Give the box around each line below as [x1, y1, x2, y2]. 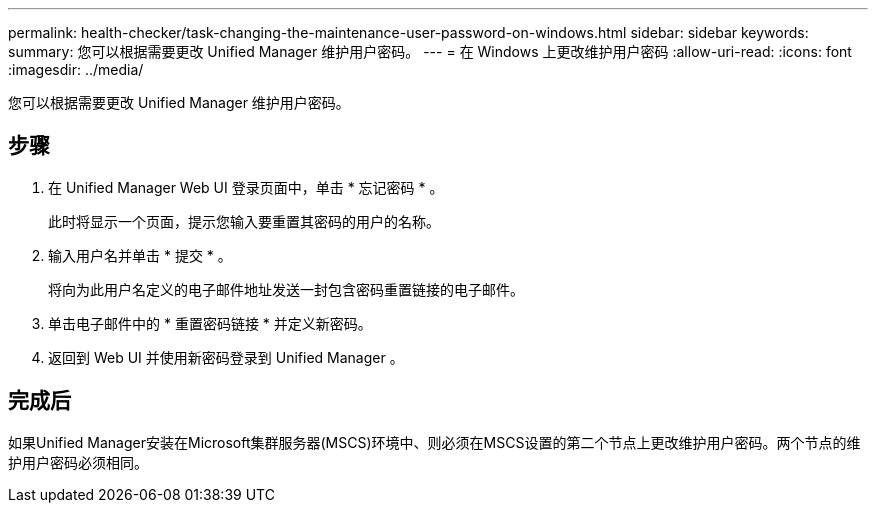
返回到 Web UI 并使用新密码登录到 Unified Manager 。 [48, 348, 404, 366]
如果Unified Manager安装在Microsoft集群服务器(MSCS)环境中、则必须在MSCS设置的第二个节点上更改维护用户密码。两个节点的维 [8, 433, 861, 451]
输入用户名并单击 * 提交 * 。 [48, 246, 232, 264]
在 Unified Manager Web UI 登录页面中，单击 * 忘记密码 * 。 [48, 178, 444, 196]
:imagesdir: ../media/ [8, 61, 144, 78]
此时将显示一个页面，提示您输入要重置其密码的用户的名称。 [48, 212, 440, 230]
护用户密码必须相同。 [8, 453, 148, 471]
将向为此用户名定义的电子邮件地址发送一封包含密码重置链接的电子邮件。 [48, 280, 524, 298]
